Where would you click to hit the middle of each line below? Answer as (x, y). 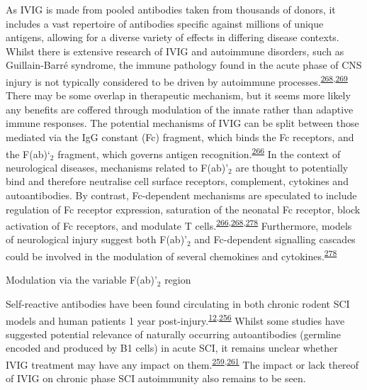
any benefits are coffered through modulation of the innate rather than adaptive (180, 109)
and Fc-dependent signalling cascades (275, 239)
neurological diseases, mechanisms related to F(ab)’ (117, 167)
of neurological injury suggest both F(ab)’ (96, 239)
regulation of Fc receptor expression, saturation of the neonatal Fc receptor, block (183, 209)
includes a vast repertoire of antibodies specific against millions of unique (165, 23)
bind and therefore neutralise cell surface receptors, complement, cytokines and (177, 181)
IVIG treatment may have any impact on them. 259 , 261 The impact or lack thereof (182, 363)
